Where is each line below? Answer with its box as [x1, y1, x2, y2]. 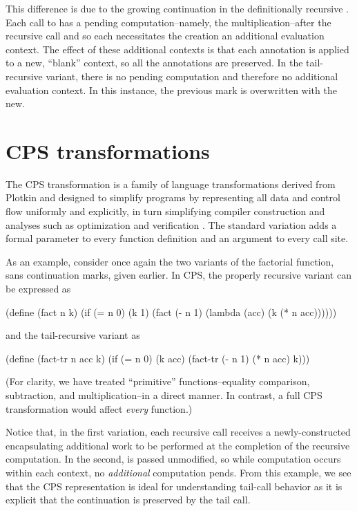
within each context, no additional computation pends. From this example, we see [6, 465, 351, 479]
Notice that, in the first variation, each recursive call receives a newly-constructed [6, 425, 351, 439]
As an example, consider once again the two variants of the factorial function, [6, 254, 334, 268]
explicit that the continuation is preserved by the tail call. [6, 492, 251, 507]
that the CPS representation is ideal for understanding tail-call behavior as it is [6, 479, 342, 493]
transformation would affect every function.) [6, 401, 193, 416]
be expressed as [6, 281, 71, 296]
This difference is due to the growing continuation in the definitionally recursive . [6, 1, 349, 15]
